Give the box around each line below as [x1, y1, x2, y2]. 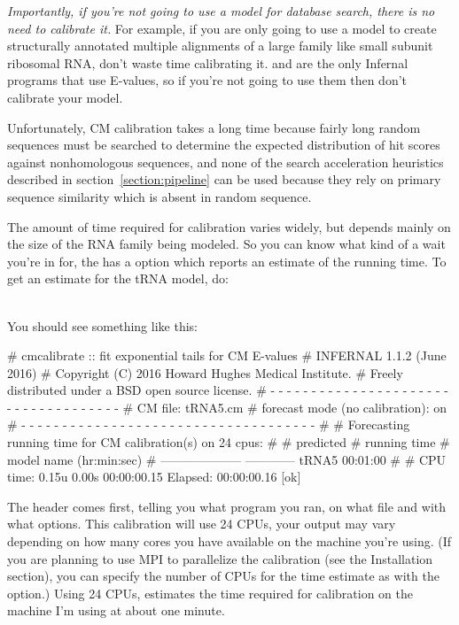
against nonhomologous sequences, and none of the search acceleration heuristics [7, 152, 444, 171]
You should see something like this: [7, 316, 198, 335]
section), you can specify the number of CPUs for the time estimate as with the [7, 567, 440, 585]
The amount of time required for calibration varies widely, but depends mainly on [7, 217, 451, 235]
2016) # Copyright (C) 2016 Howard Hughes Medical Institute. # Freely [7, 363, 403, 382]
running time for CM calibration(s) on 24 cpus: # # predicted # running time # [7, 433, 450, 451]
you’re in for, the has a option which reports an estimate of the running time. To [7, 251, 447, 270]
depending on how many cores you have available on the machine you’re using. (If [7, 532, 452, 551]
